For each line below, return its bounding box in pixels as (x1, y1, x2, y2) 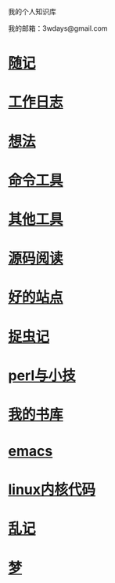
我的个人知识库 (8, 7, 56, 16)
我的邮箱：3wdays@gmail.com (8, 24, 108, 33)
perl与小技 (8, 366, 76, 384)
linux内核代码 (8, 480, 96, 499)
